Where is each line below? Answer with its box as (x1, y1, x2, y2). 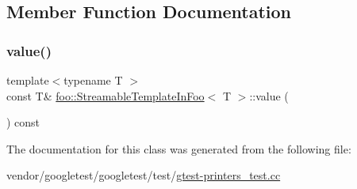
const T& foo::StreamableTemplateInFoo (6, 87, 205, 104)
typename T (63, 72, 123, 88)
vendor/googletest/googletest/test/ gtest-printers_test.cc (6, 167, 281, 183)
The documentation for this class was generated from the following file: (6, 140, 351, 157)
